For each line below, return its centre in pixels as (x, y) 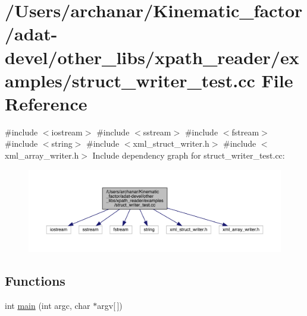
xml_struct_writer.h (171, 143)
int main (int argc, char (48, 306)
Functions (35, 281)
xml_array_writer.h (42, 155)
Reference (46, 103)
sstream (157, 132)
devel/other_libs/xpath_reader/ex (152, 57)
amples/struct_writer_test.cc (130, 80)
